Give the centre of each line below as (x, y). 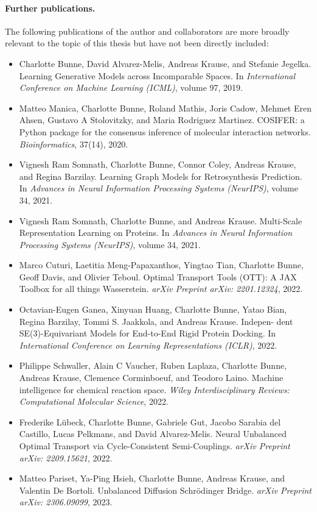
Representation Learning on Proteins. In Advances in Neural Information (156, 233)
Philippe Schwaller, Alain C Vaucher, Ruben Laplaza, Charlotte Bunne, (153, 365)
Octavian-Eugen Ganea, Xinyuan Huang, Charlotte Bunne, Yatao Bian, (153, 309)
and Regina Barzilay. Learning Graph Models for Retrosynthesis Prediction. (161, 176)
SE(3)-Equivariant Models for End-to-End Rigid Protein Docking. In (148, 333)
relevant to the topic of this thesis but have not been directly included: (137, 43)
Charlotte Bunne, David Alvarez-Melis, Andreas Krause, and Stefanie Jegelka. (165, 63)
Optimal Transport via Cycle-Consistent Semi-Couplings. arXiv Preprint (155, 446)
